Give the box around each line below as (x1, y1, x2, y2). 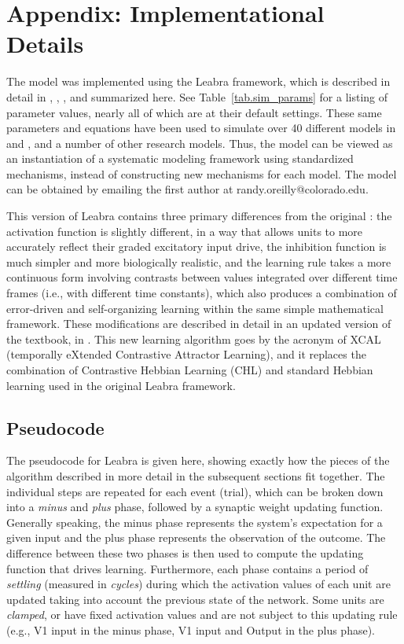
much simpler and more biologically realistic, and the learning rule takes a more (6, 253, 391, 270)
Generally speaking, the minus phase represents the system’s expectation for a (6, 513, 383, 530)
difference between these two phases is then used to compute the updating (6, 544, 364, 561)
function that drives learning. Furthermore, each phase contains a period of (6, 560, 369, 576)
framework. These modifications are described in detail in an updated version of (6, 315, 391, 332)
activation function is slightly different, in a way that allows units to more (6, 223, 363, 239)
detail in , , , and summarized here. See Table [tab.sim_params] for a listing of (6, 88, 388, 105)
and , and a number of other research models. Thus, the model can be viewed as (6, 134, 393, 151)
